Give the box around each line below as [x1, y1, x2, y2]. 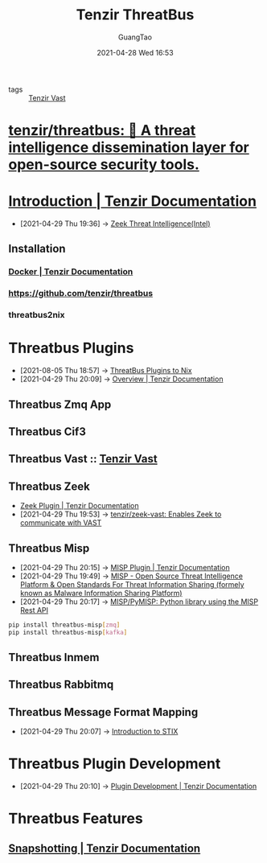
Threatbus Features [8, 810, 143, 828]
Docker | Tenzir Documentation [8, 266, 133, 277]
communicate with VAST [19, 518, 102, 528]
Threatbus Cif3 [8, 425, 86, 438]
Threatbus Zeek [8, 479, 90, 493]
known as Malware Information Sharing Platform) [19, 588, 183, 598]
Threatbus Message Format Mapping [8, 705, 199, 719]
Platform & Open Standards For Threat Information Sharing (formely [19, 579, 244, 589]
